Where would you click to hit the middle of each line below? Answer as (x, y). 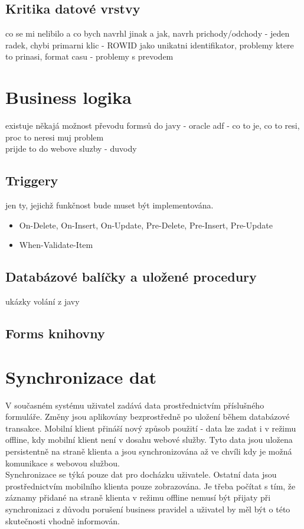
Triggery (32, 180)
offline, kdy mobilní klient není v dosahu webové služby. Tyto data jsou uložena (149, 440)
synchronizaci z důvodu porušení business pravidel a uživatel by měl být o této (148, 509)
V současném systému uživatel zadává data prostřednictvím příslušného (135, 405)
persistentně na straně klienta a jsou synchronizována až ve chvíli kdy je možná (149, 451)
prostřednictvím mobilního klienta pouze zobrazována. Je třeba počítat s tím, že (151, 486)
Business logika (68, 97)
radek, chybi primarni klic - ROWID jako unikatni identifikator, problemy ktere (150, 45)
